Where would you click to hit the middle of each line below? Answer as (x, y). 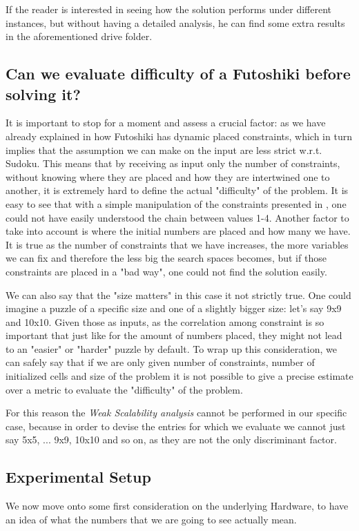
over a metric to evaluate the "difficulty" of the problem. (124, 389)
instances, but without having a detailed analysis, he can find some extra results (175, 22)
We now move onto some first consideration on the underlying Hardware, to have (177, 506)
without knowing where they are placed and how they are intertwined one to (168, 176)
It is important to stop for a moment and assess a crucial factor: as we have (166, 123)
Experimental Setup (78, 477)
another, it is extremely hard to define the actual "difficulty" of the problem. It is (177, 190)
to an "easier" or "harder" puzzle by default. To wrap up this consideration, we (171, 348)
